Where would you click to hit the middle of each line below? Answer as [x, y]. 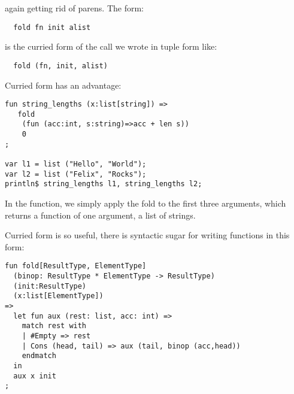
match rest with [54, 326]
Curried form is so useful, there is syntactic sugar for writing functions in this [147, 235]
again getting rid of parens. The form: [74, 8]
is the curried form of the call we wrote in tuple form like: [111, 46]
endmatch [39, 356]
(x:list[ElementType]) [58, 296]
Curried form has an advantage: [63, 85]
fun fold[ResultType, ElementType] [76, 266]
